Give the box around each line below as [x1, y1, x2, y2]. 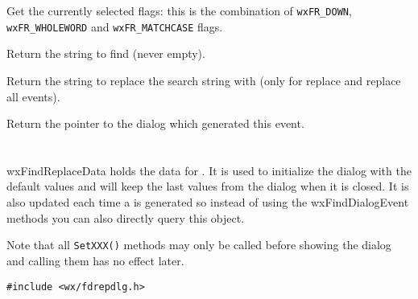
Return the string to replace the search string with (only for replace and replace [6, 72, 401, 88]
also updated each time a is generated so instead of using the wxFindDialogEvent [6, 194, 409, 211]
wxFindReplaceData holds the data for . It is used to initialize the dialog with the [6, 162, 412, 178]
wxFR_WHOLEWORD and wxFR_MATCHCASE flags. [6, 18, 223, 35]
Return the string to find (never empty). [6, 45, 205, 62]
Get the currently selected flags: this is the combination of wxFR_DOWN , [6, 2, 352, 18]
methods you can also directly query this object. [6, 209, 245, 226]
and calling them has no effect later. [6, 252, 184, 268]
